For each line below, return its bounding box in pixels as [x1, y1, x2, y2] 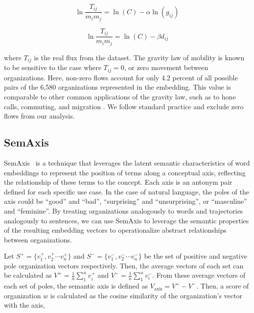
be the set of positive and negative [144, 251, 247, 261]
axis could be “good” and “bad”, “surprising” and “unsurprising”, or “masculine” [4, 196, 247, 206]
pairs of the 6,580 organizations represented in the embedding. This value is [4, 82, 231, 92]
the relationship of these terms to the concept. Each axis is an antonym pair [4, 177, 232, 187]
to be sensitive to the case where [4, 62, 101, 72]
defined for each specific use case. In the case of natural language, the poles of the [4, 186, 249, 196]
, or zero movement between [124, 62, 208, 72]
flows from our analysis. [4, 111, 75, 121]
